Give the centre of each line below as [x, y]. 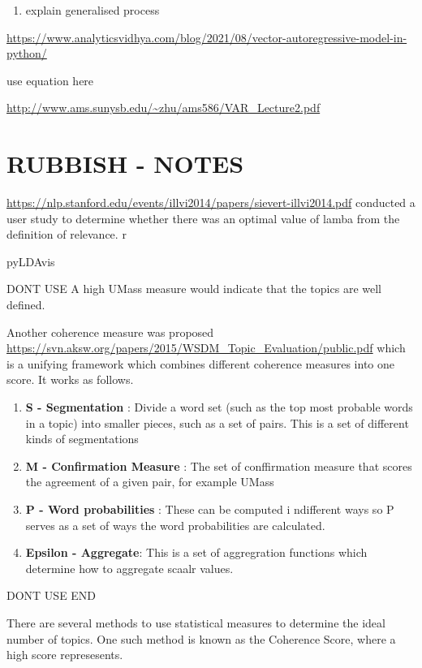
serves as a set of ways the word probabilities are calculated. [175, 525]
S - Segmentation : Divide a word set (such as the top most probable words [219, 407]
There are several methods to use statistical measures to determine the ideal [196, 622]
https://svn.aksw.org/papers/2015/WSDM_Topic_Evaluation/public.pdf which [206, 348]
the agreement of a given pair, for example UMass [150, 482]
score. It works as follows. [70, 379]
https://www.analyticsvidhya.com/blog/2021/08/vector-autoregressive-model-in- [207, 37]
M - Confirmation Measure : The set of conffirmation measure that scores [219, 465]
